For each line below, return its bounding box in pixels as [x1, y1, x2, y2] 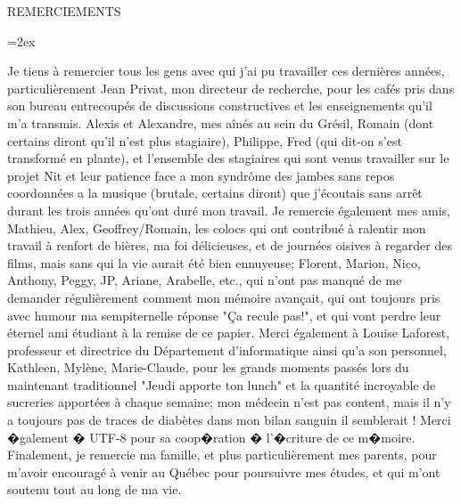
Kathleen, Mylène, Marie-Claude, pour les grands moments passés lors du [7, 358, 409, 377]
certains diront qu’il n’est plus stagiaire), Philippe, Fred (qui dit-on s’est [7, 131, 402, 150]
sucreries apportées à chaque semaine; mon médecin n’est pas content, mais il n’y [7, 393, 451, 411]
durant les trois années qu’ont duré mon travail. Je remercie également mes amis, [7, 200, 450, 219]
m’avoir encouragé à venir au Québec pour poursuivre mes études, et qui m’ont [7, 462, 440, 481]
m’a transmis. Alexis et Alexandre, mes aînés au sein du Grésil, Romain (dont [7, 113, 434, 132]
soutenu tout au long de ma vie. [7, 480, 182, 499]
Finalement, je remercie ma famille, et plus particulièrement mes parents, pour [7, 445, 437, 464]
